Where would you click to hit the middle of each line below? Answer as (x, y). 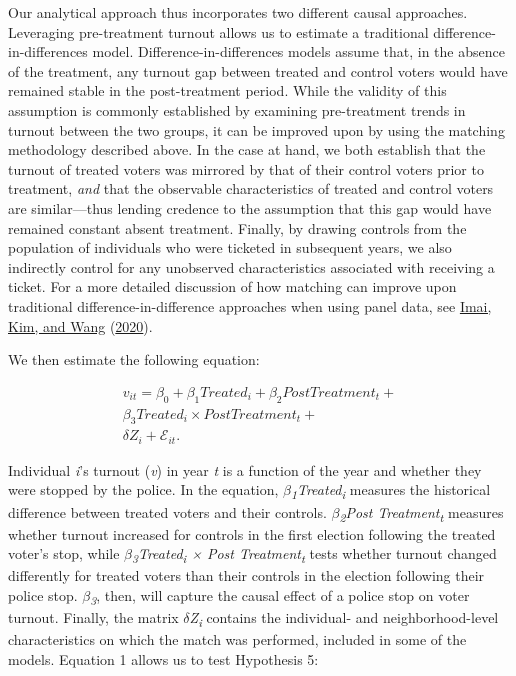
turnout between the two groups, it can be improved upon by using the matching (256, 129)
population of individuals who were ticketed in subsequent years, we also (230, 247)
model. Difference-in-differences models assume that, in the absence (298, 51)
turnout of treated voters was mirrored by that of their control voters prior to (246, 168)
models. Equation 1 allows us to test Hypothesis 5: (163, 658)
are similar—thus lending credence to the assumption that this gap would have (250, 207)
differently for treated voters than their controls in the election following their (246, 575)
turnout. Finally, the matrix (93, 617)
